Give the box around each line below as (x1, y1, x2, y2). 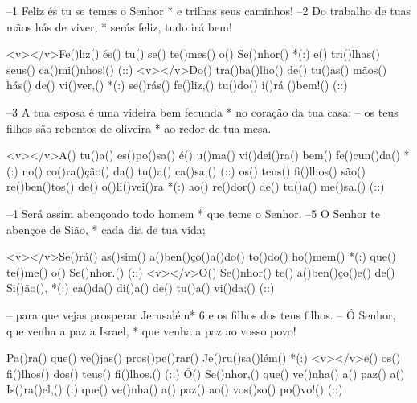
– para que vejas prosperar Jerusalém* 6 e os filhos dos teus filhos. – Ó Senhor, (6, 306, 396, 323)
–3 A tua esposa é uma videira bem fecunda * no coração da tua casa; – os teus (6, 103, 399, 120)
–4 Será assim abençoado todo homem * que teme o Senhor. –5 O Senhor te (6, 204, 380, 221)
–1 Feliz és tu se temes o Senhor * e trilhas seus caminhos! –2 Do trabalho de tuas (6, 2, 411, 19)
